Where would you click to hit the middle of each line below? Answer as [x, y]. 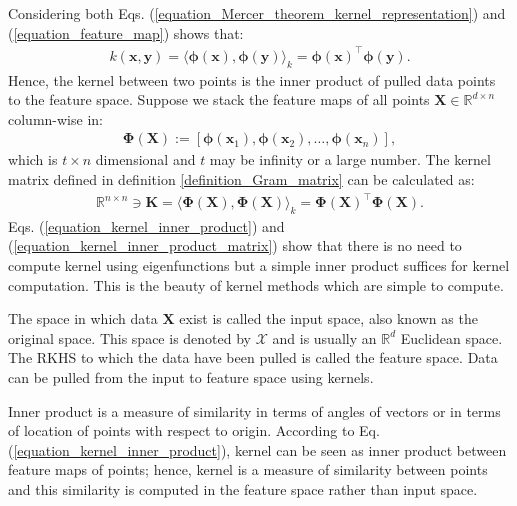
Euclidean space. [451, 337]
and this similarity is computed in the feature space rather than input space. [243, 488]
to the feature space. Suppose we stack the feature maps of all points [219, 99]
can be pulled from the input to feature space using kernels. [191, 377]
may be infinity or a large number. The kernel [350, 159]
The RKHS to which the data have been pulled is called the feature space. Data [253, 357]
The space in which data [83, 318]
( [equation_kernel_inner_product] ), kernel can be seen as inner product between [257, 449]
